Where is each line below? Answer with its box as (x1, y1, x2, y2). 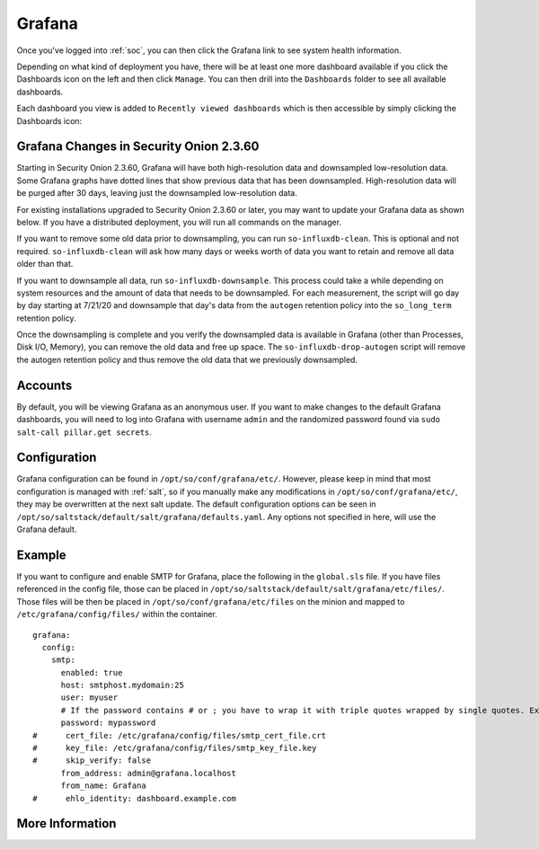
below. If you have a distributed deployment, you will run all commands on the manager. (16, 217, 341, 227)
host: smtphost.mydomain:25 (60, 680, 184, 691)
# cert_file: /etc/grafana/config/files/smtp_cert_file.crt (32, 730, 327, 740)
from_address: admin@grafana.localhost (60, 768, 237, 778)
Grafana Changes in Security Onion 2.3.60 (16, 139, 260, 155)
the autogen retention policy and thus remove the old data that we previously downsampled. (16, 354, 358, 365)
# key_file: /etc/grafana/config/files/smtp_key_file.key (32, 743, 317, 754)
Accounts (16, 377, 73, 393)
